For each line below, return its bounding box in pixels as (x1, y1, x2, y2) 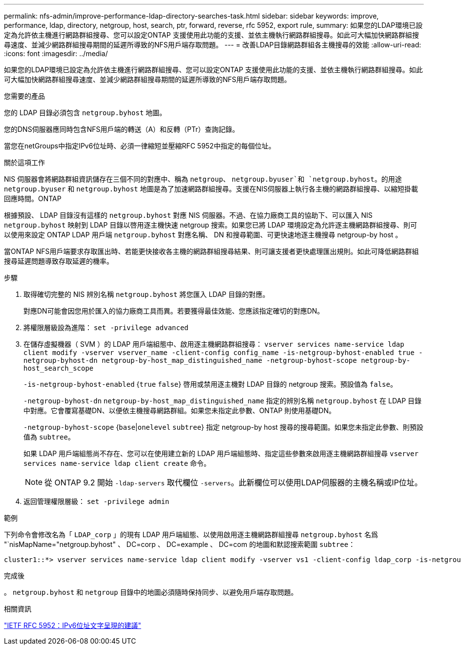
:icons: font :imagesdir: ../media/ (4, 49, 108, 58)
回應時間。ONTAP (4, 194, 62, 203)
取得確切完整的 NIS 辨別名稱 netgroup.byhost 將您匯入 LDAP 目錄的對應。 (23, 290, 270, 298)
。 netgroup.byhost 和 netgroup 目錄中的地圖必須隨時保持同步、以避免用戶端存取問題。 (4, 588, 298, 596)
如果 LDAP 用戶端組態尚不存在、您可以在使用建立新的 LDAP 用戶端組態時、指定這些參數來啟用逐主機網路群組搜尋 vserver (23, 449, 419, 458)
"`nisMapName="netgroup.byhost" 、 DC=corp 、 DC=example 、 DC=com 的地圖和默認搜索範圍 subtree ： (4, 540, 356, 548)
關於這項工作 (4, 158, 45, 167)
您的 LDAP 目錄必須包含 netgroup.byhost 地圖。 (4, 108, 167, 117)
